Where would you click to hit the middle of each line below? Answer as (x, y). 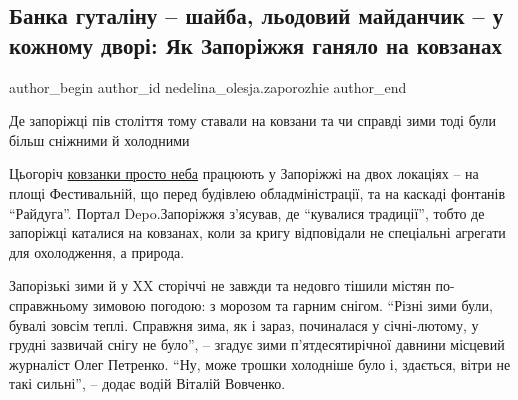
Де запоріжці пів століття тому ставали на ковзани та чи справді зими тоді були (253, 120)
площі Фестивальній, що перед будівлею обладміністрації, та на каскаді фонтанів (257, 192)
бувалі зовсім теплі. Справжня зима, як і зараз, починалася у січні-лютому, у (244, 324)
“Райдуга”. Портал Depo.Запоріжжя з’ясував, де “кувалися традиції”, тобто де (247, 212)
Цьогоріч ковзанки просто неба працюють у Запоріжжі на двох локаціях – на (244, 173)
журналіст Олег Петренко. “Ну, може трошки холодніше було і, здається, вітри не (260, 363)
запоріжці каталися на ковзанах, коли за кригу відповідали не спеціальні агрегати (257, 232)
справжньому (49, 304)
